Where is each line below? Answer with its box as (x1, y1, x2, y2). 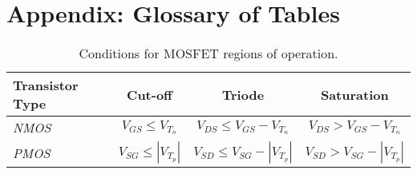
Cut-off (127, 85, 172, 104)
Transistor (13, 76, 79, 95)
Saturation (320, 85, 389, 104)
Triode (221, 85, 265, 104)
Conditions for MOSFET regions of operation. (79, 44, 338, 63)
